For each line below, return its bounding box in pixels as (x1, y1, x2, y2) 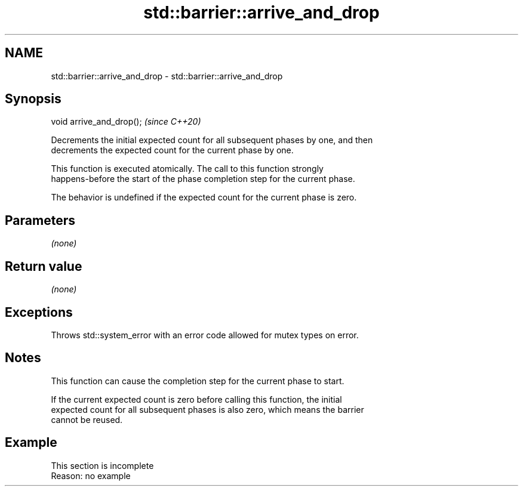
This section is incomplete (51, 460, 154, 471)
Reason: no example (51, 470, 131, 481)
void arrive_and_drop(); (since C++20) (51, 116, 201, 127)
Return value (5, 258, 82, 274)
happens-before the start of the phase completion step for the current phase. (51, 174, 355, 184)
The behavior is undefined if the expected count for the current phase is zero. (51, 192, 357, 203)
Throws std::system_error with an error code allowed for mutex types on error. (51, 329, 359, 340)
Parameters (5, 212, 75, 228)
